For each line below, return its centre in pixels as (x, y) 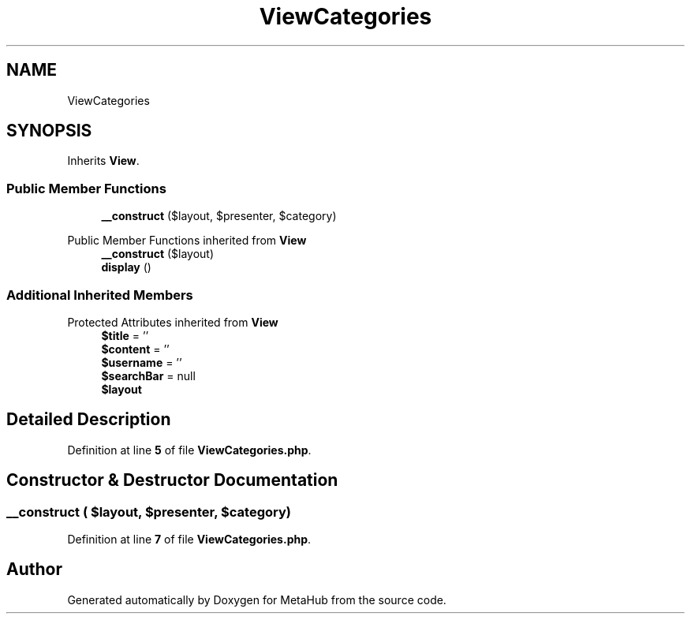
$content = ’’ (135, 349)
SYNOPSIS (49, 131)
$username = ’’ (142, 362)
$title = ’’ (125, 335)
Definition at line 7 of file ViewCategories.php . (189, 539)
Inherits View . (103, 161)
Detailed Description (89, 420)
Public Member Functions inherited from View (187, 241)
